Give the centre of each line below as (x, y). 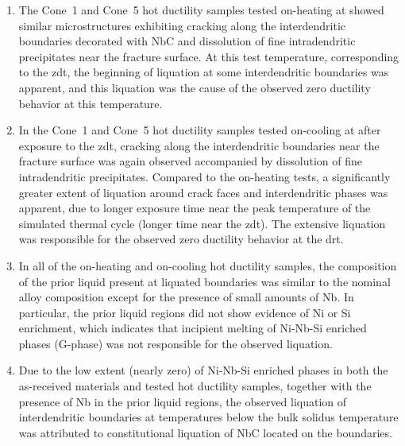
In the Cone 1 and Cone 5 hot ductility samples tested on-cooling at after (200, 130)
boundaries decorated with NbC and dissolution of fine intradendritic (187, 41)
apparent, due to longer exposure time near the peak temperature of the (195, 208)
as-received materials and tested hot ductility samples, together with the (195, 386)
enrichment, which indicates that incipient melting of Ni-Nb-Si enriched (193, 328)
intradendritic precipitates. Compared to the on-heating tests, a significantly (204, 176)
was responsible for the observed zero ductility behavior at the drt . (181, 239)
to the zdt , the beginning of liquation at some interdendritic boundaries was (204, 72)
